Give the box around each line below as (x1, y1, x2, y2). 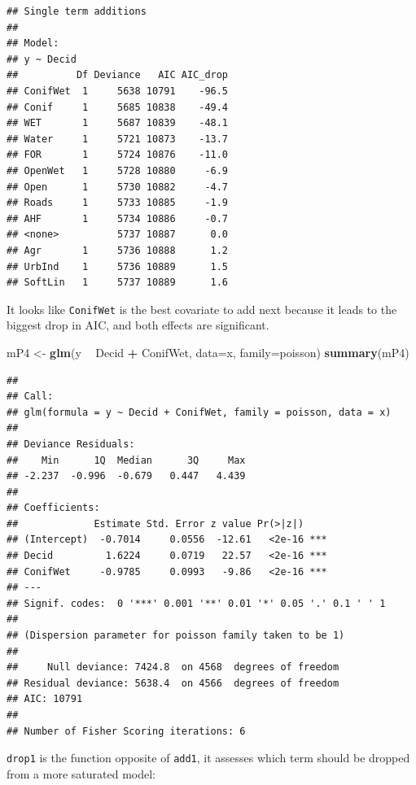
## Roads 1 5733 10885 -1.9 (7, 197, 229, 209)
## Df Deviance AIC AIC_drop (7, 69, 229, 81)
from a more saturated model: (7, 765, 155, 782)
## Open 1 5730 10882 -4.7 (7, 181, 229, 193)
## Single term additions (7, 6, 147, 17)
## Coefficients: (7, 502, 100, 514)
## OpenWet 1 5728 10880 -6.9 (7, 164, 229, 177)
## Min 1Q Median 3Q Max (7, 454, 246, 466)
